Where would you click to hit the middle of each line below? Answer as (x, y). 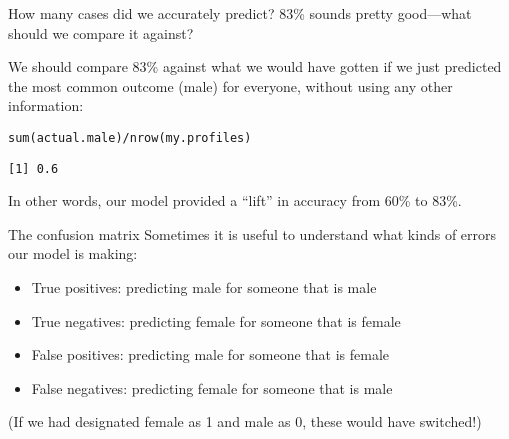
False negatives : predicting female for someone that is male (212, 387)
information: (46, 105)
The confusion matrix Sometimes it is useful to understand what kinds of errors (252, 233)
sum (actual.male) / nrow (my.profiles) (130, 137)
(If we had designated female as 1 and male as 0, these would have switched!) (245, 421)
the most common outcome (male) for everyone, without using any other (230, 85)
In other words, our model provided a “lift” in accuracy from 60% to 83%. (235, 200)
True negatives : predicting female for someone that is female (216, 320)
